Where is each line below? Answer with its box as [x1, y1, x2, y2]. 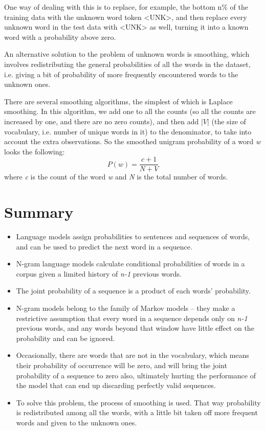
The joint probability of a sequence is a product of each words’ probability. [16, 285, 251, 296]
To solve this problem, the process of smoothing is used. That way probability [16, 397, 261, 407]
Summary [4, 201, 74, 222]
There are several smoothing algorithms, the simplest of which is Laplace [4, 96, 233, 106]
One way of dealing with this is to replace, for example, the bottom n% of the [4, 2, 248, 12]
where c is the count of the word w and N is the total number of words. [4, 171, 228, 182]
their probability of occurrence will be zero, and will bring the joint [16, 360, 227, 371]
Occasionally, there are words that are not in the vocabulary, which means [16, 350, 249, 360]
